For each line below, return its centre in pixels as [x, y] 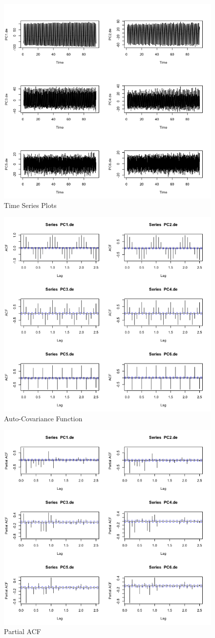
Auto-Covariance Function [43, 418]
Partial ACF [22, 631]
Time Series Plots [30, 205]
